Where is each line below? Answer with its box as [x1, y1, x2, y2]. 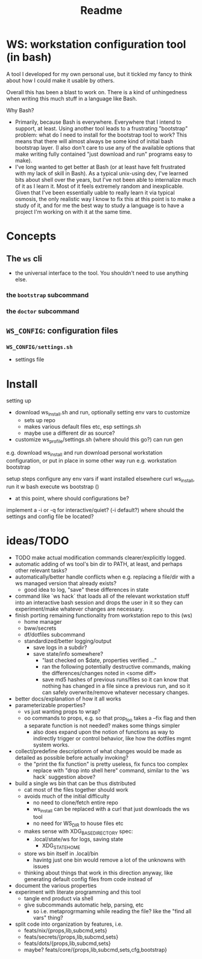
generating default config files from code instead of [24, 875, 153, 882]
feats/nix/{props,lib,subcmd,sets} [24, 926, 107, 934]
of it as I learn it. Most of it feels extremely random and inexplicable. [14, 182, 184, 190]
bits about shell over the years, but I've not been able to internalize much [14, 176, 197, 183]
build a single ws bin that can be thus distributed [14, 780, 136, 787]
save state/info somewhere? [33, 650, 104, 657]
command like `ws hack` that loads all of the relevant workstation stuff [14, 592, 190, 600]
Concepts [6, 229, 56, 243]
